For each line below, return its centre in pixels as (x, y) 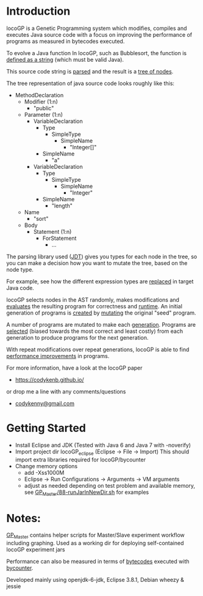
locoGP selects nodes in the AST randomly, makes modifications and (93, 300)
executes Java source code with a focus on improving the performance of (99, 34)
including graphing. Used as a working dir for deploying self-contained (95, 543)
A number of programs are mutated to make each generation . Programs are (101, 324)
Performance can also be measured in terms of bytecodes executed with (98, 562)
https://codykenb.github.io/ (49, 379)
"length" (62, 206)
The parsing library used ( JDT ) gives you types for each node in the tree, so (102, 256)
